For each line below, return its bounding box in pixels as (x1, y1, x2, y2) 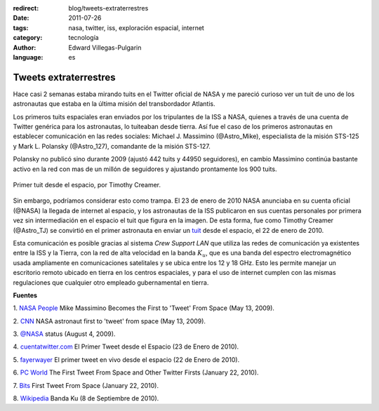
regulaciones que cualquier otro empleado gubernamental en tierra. (13, 278, 209, 287)
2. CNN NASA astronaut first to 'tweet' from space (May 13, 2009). (13, 316, 206, 325)
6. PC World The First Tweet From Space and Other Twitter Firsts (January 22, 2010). (13, 368, 259, 377)
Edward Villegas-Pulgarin (68, 43, 142, 52)
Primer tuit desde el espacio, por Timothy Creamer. (13, 180, 161, 189)
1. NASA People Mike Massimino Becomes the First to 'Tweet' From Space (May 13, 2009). (13, 304, 275, 312)
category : (13, 34, 43, 42)
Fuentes (13, 291, 38, 299)
